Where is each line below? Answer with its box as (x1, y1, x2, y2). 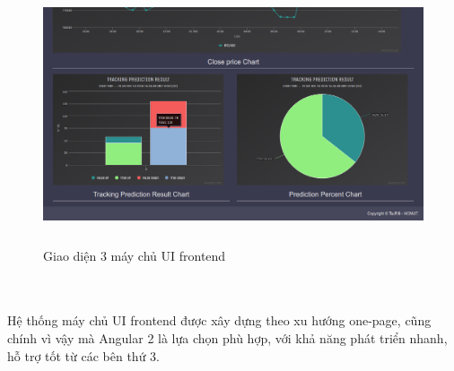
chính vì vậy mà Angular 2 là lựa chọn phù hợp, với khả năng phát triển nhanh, (7, 328, 448, 347)
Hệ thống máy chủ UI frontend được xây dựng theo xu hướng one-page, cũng (7, 311, 432, 330)
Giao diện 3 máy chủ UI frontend (43, 246, 226, 264)
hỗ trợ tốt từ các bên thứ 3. (7, 346, 160, 365)
